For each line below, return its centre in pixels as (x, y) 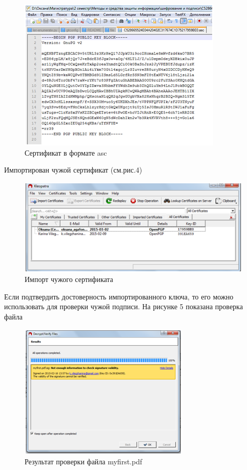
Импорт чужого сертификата (69, 279)
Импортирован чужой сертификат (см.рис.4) (73, 170)
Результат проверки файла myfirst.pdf (84, 462)
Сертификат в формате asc (66, 152)
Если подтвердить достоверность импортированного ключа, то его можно (119, 296)
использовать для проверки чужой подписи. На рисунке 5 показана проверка (123, 306)
